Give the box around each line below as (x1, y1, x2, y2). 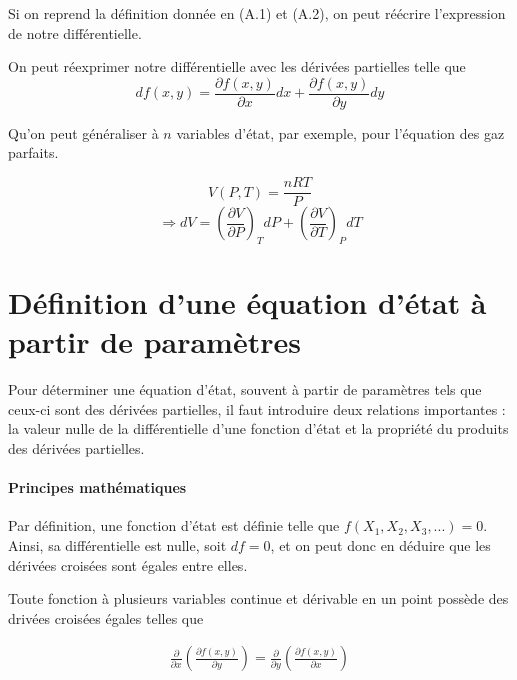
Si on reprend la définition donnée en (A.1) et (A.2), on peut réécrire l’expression (8, 3, 506, 23)
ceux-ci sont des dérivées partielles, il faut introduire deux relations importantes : (8, 398, 506, 419)
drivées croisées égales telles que (8, 607, 204, 628)
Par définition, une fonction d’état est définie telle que (8, 515, 340, 536)
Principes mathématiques (8, 477, 187, 498)
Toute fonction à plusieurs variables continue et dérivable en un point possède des (8, 588, 509, 609)
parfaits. (8, 142, 59, 163)
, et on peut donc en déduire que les (270, 534, 491, 555)
